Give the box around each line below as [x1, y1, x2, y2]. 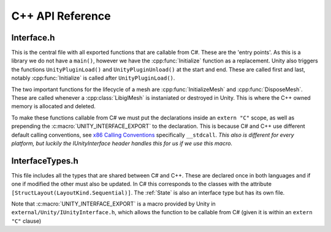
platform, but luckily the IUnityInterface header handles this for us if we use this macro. [11, 140, 233, 147]
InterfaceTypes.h [11, 155, 79, 166]
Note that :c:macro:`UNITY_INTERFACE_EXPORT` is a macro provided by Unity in [11, 200, 216, 208]
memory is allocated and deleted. [11, 103, 96, 110]
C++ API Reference [11, 9, 111, 23]
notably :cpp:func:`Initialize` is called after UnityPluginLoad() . [11, 74, 175, 82]
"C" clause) [11, 217, 42, 225]
